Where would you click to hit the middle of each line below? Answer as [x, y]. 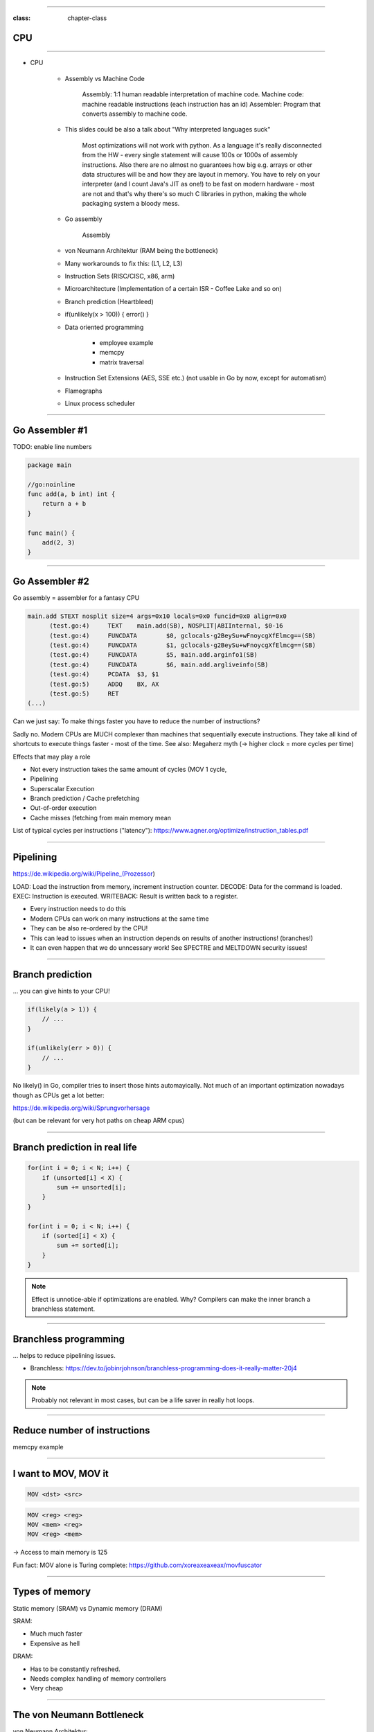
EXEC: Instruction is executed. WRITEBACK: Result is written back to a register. [125, 896]
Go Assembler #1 [50, 430]
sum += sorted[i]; [88, 1246]
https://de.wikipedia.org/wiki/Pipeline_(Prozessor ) [84, 874]
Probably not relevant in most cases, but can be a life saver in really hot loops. [143, 1400]
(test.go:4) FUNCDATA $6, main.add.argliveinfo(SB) [159, 664]
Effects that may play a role [52, 757]
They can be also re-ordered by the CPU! [89, 928]
